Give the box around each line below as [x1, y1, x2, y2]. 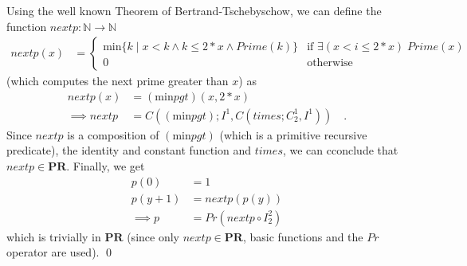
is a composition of [67, 126, 159, 143]
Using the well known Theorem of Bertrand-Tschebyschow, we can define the [6, 2, 382, 18]
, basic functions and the [242, 228, 363, 244]
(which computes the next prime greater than [6, 72, 229, 89]
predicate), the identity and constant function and [6, 142, 251, 158]
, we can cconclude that [282, 142, 398, 158]
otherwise [307, 57, 353, 69]
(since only [127, 228, 179, 244]
